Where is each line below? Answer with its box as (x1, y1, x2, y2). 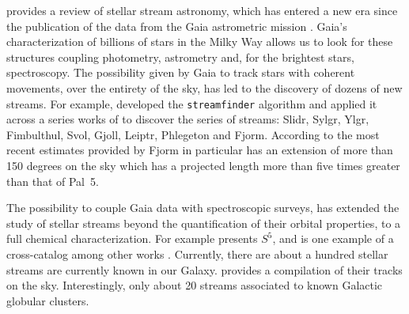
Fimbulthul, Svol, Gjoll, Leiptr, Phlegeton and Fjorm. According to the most (6, 126, 380, 142)
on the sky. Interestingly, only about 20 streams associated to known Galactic (6, 277, 383, 293)
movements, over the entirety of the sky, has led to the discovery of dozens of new (6, 79, 403, 96)
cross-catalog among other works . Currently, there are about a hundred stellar (6, 245, 388, 262)
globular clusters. (6, 292, 89, 308)
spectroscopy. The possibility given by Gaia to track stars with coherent (6, 64, 355, 81)
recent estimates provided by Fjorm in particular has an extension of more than (6, 142, 393, 158)
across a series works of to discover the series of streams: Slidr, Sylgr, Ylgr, (6, 111, 369, 127)
